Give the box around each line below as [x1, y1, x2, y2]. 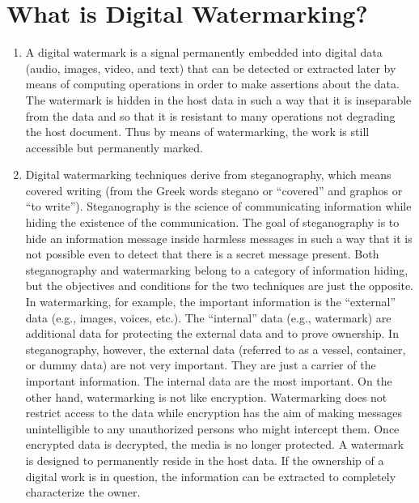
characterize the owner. [25, 484, 141, 501]
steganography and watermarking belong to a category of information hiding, [25, 261, 408, 278]
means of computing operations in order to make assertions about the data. [25, 75, 400, 92]
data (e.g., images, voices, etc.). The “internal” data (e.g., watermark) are [25, 309, 391, 326]
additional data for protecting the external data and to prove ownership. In [25, 325, 399, 342]
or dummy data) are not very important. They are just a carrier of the [25, 356, 376, 373]
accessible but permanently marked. [25, 139, 203, 156]
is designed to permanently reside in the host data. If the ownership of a [25, 451, 384, 468]
